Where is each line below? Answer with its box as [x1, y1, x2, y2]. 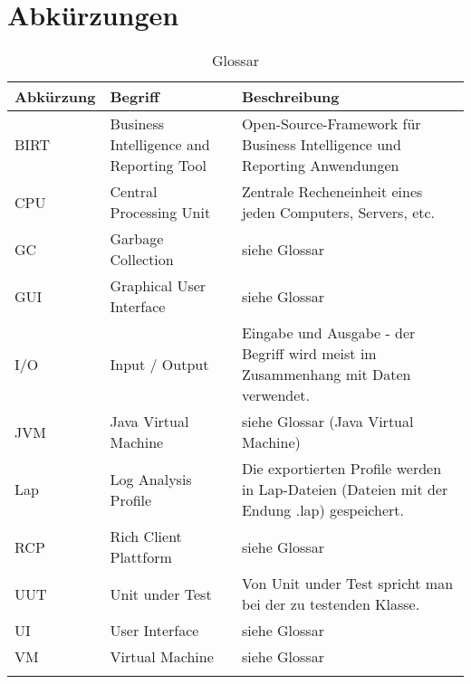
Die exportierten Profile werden [241, 458, 442, 480]
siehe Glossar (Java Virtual [241, 411, 414, 432]
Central [110, 181, 158, 203]
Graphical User [110, 275, 207, 297]
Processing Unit [110, 202, 211, 223]
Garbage [110, 228, 164, 250]
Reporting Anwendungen [241, 155, 399, 176]
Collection [110, 249, 174, 271]
